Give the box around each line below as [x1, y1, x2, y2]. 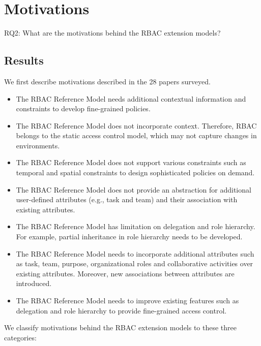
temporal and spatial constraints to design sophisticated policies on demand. [16, 167, 255, 178]
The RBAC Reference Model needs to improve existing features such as [16, 295, 239, 306]
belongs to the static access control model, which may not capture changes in [16, 130, 257, 141]
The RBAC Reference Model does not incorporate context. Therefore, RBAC [16, 120, 257, 131]
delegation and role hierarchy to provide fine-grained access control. [16, 305, 227, 316]
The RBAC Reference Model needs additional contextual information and [16, 93, 246, 104]
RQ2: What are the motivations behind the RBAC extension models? [4, 27, 221, 38]
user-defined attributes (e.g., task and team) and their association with [16, 194, 238, 205]
